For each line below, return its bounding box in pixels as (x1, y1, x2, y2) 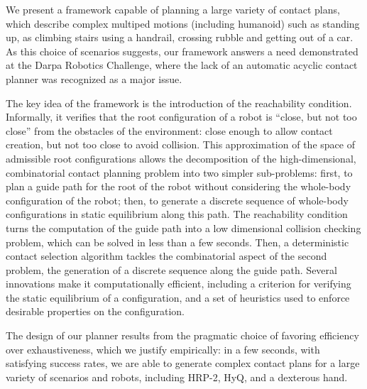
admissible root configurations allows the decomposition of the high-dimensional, (6, 150, 356, 165)
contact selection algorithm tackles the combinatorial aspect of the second (6, 248, 327, 263)
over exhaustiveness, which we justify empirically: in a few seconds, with (6, 341, 320, 356)
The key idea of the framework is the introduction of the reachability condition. (6, 95, 352, 110)
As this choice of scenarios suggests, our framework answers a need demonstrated (6, 43, 358, 58)
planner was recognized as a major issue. (6, 71, 182, 86)
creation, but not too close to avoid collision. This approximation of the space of (6, 137, 355, 152)
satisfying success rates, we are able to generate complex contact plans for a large (6, 356, 360, 371)
